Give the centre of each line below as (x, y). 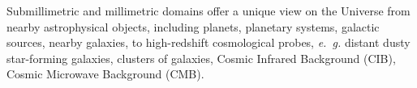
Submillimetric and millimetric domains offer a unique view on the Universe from (208, 10)
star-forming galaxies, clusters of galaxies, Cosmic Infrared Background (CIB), (201, 58)
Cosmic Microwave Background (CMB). (105, 74)
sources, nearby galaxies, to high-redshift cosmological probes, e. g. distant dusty (208, 42)
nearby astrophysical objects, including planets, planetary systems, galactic (193, 26)
